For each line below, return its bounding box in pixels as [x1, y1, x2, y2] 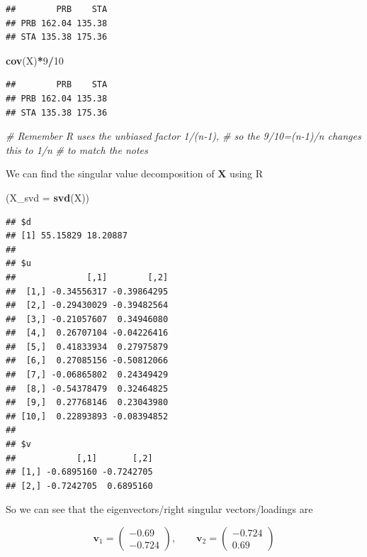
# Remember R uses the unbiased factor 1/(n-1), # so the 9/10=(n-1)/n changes [6, 128, 361, 143]
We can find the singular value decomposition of [6, 166, 215, 181]
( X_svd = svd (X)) [6, 189, 90, 204]
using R [230, 166, 264, 181]
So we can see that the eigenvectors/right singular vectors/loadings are [6, 502, 313, 517]
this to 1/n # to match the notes [6, 142, 148, 157]
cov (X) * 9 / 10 [6, 53, 64, 67]
